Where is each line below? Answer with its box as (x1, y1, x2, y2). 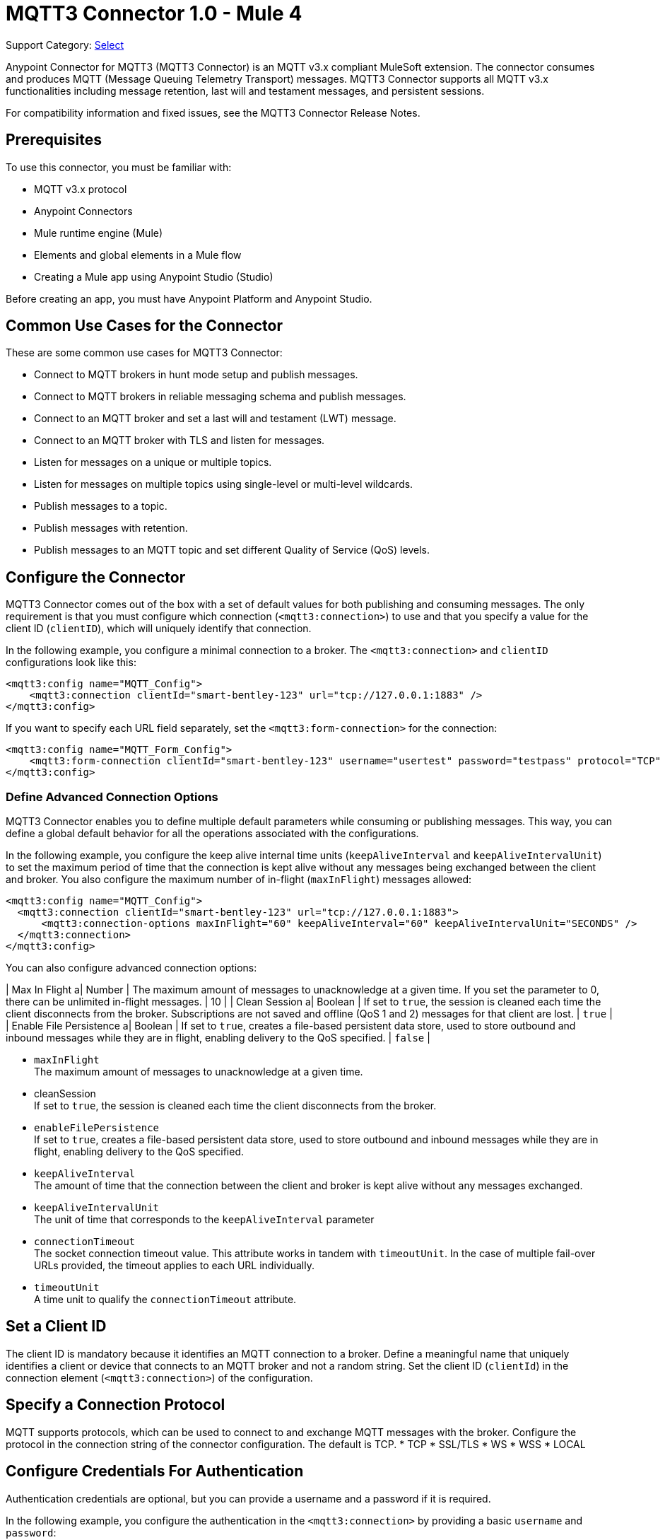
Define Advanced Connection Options (6, 789, 218, 804)
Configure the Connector (6, 568, 186, 586)
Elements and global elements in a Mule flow (34, 248, 242, 261)
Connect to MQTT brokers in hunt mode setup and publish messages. (34, 368, 358, 381)
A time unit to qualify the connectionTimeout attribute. (34, 1293, 297, 1306)
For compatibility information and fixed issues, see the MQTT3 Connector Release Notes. (6, 106, 420, 119)
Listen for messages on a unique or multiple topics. (34, 456, 272, 469)
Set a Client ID (6, 1317, 107, 1336)
